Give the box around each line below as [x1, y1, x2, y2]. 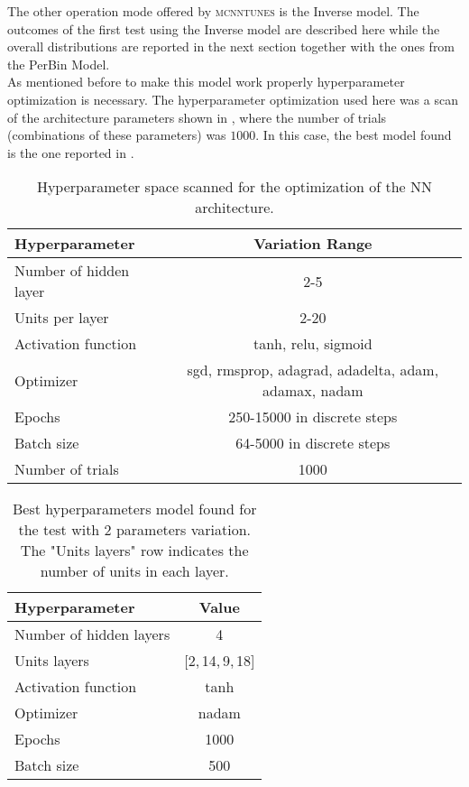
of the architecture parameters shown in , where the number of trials [7, 107, 387, 126]
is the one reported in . [7, 143, 134, 162]
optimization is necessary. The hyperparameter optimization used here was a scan [7, 89, 458, 108]
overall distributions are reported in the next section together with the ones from [7, 37, 455, 56]
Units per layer [14, 307, 109, 329]
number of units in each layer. [40, 560, 229, 582]
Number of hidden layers [14, 624, 170, 645]
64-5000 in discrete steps [235, 432, 391, 454]
